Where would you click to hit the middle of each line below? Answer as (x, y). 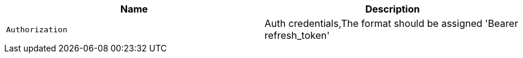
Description (393, 9)
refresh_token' (297, 35)
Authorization (37, 29)
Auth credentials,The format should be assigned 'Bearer (391, 23)
